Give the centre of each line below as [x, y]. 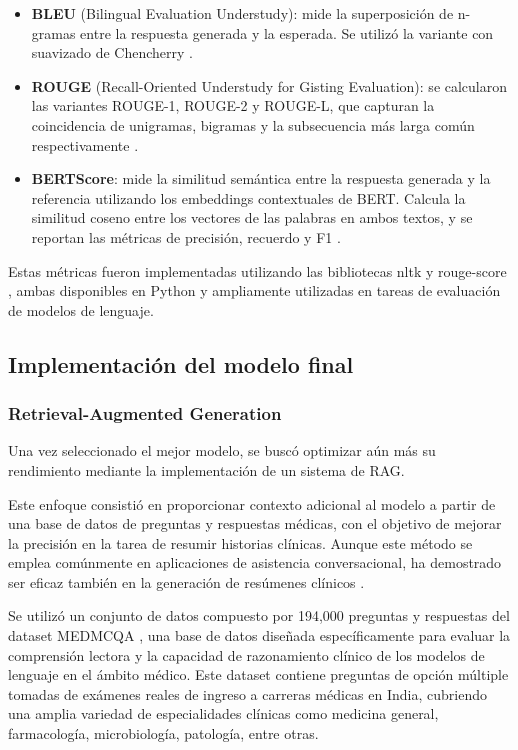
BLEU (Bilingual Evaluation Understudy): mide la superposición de [242, 13]
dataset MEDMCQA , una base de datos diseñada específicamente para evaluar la [259, 635]
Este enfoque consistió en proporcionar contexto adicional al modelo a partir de [252, 503]
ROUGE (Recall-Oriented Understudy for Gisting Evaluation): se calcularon [269, 85]
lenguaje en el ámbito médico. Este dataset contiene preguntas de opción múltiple [258, 674]
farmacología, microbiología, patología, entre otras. [163, 733]
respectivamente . [85, 144]
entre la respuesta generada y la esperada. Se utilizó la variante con [287, 32]
